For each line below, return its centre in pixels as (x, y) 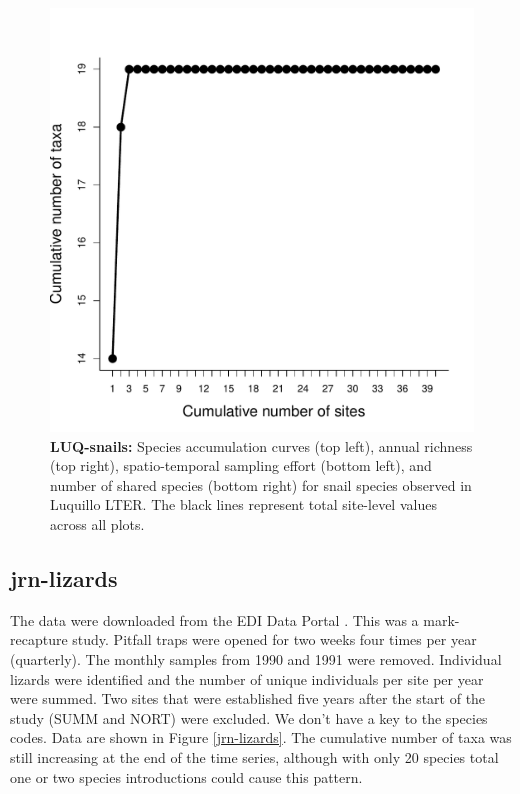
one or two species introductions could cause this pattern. (186, 776)
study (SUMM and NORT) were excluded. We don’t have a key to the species (249, 717)
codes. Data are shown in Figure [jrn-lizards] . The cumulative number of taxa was (261, 737)
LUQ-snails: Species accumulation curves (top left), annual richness (261, 445)
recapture (39, 639)
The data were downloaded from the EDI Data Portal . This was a (214, 619)
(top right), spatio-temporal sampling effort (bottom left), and (241, 465)
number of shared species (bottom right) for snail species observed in (261, 484)
